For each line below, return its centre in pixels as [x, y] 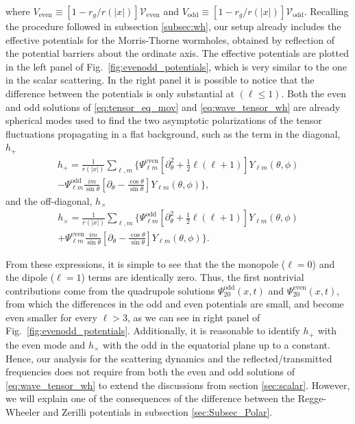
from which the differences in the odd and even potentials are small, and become [175, 304]
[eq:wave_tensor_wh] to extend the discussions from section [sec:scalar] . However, [178, 385]
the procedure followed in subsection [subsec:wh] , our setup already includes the [173, 26]
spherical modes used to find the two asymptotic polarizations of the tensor [164, 120]
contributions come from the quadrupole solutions [110, 290]
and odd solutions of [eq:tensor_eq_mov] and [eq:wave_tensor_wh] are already [173, 107]
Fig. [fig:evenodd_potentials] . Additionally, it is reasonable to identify [153, 331]
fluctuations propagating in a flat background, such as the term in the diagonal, [173, 133]
